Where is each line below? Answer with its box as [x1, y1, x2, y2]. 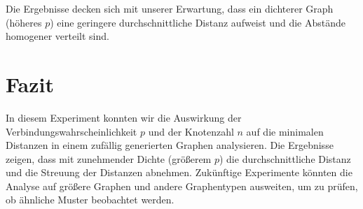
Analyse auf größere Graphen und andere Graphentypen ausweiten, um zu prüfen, [6, 178, 358, 193]
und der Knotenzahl [148, 124, 234, 138]
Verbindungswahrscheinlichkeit [6, 124, 137, 138]
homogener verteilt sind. [6, 29, 109, 43]
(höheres [6, 15, 42, 29]
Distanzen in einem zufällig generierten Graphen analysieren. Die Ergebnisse [6, 138, 334, 152]
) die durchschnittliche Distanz [219, 151, 351, 166]
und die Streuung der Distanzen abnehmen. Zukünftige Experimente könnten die [6, 165, 352, 180]
